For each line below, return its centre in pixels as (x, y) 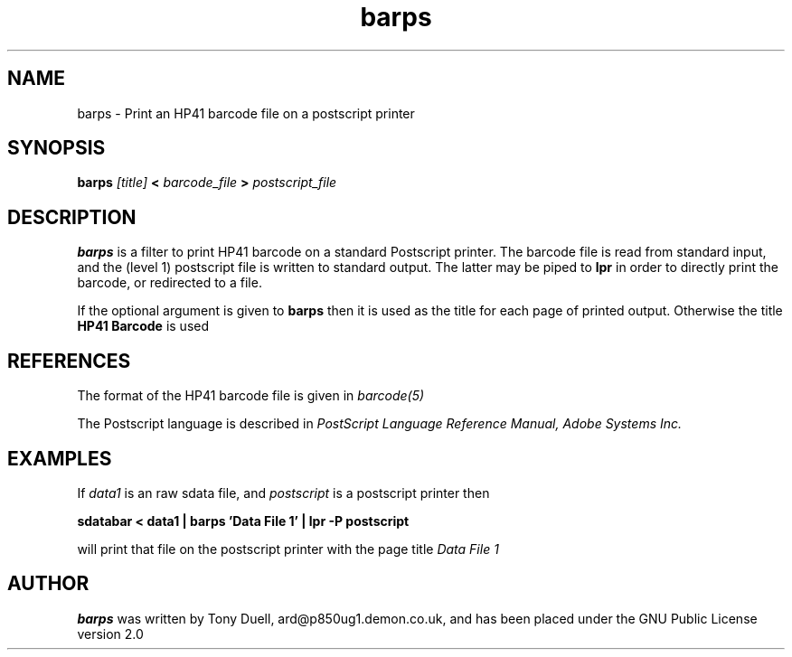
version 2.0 (110, 634)
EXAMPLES (60, 458)
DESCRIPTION (72, 217)
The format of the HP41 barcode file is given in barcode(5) (251, 396)
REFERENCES (69, 361)
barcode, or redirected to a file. (170, 283)
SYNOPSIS (57, 148)
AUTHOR (48, 584)
